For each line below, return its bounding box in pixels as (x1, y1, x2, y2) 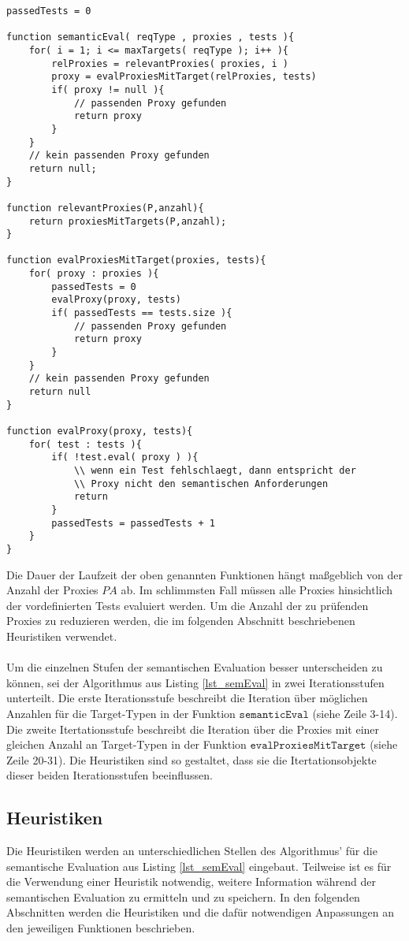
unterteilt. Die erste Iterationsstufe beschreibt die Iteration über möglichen (6, 690, 368, 706)
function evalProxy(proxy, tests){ (6, 426, 193, 437)
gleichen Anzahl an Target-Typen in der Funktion (6, 736, 247, 753)
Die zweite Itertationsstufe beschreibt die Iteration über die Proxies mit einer (6, 720, 380, 737)
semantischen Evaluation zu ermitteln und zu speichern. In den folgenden (6, 888, 360, 905)
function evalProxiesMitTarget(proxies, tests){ (6, 255, 266, 266)
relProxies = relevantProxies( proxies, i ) (51, 58, 288, 69)
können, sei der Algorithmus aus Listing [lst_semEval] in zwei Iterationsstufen (6, 674, 385, 690)
